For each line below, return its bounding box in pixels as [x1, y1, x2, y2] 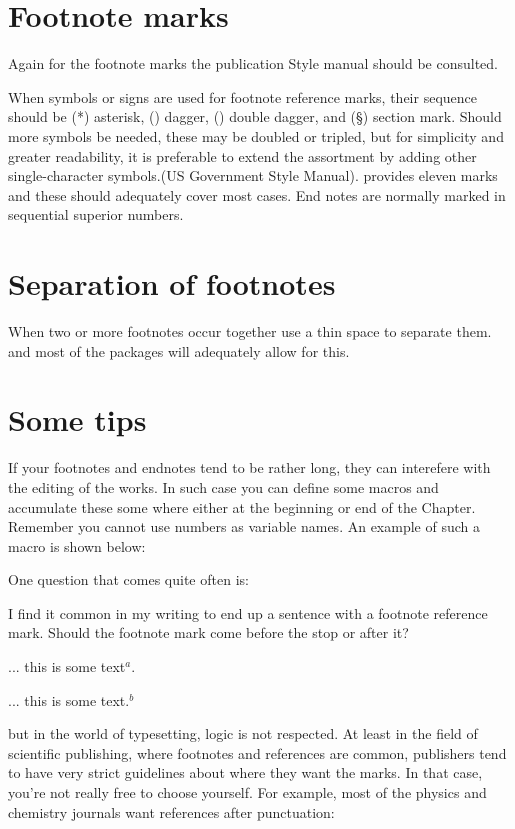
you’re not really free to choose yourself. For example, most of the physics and [8, 782, 487, 803]
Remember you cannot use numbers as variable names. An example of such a [8, 516, 480, 537]
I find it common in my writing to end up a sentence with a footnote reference [8, 602, 488, 623]
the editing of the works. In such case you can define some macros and [8, 476, 439, 497]
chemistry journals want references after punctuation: [8, 801, 335, 822]
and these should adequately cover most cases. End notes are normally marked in [8, 184, 506, 205]
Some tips [8, 399, 147, 440]
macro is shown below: [8, 535, 146, 556]
